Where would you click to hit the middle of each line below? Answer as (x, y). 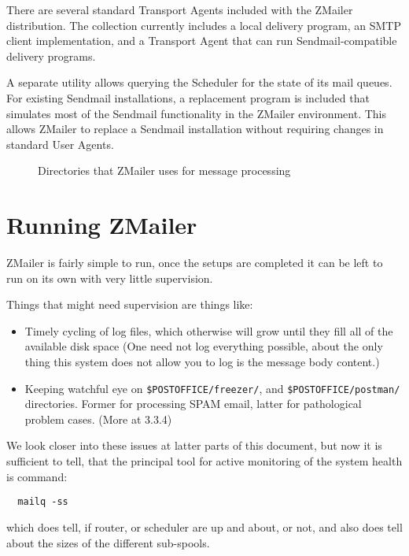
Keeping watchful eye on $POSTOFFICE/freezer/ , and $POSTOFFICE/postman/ (212, 388)
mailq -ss (43, 502)
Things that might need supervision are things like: (130, 304)
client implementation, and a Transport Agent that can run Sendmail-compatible (202, 41)
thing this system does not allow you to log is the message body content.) (202, 362)
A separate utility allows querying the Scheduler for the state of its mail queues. (199, 82)
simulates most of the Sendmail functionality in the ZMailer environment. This (197, 113)
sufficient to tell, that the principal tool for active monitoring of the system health (204, 461)
